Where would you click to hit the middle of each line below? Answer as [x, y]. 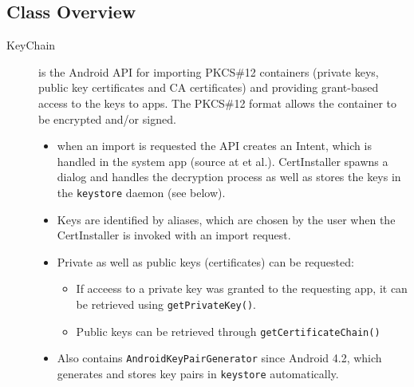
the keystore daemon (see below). [141, 192]
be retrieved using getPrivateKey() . [166, 304]
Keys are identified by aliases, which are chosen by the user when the [226, 219]
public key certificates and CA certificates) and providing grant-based [209, 87]
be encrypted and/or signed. [107, 118]
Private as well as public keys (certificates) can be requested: [205, 261]
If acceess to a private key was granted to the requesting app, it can [242, 288]
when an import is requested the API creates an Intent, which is [214, 146]
